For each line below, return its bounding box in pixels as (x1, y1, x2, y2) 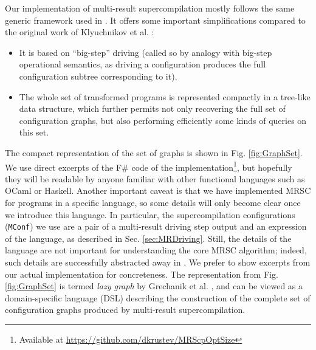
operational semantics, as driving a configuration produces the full (19, 58, 266, 70)
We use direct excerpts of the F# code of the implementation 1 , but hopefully (5, 159, 292, 173)
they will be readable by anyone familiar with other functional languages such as (5, 172, 305, 185)
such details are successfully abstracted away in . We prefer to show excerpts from (5, 256, 311, 268)
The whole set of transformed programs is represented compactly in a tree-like (19, 90, 311, 103)
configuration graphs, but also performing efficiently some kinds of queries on (19, 114, 307, 126)
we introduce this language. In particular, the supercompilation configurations (5, 208, 295, 221)
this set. (19, 126, 49, 139)
